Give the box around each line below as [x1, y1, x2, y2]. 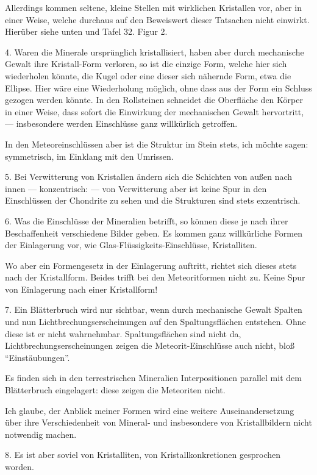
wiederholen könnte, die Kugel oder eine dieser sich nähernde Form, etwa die [5, 69, 291, 82]
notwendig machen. [5, 427, 77, 440]
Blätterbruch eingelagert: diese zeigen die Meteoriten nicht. [5, 384, 226, 396]
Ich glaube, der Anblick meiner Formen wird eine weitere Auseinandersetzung [5, 404, 294, 416]
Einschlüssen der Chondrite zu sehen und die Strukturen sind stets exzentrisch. [5, 194, 301, 207]
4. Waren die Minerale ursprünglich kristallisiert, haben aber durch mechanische [5, 45, 304, 58]
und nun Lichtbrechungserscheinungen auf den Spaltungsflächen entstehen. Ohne [5, 315, 306, 328]
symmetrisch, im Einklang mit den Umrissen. [5, 149, 174, 162]
